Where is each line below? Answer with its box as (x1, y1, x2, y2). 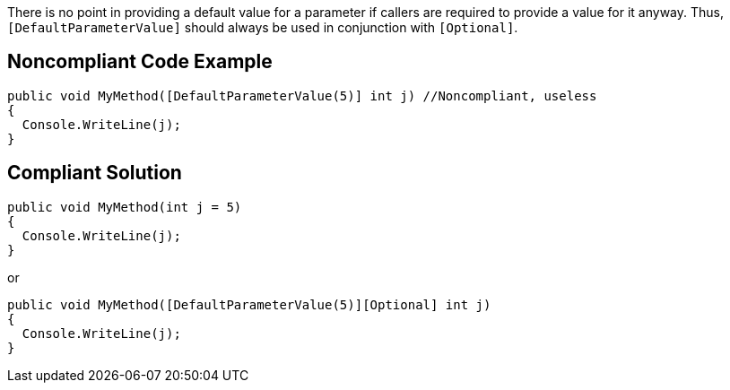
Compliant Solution (7, 161, 182, 185)
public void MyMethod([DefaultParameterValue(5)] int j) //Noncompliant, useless (7, 88, 597, 103)
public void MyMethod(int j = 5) (7, 199, 242, 214)
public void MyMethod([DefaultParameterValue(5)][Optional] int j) (7, 297, 491, 312)
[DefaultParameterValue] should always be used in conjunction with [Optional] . (7, 20, 518, 35)
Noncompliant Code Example (7, 50, 273, 74)
